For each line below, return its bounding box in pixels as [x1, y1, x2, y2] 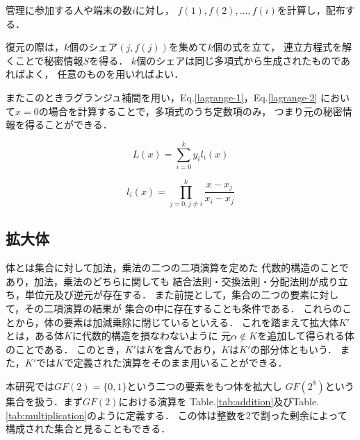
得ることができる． [24, 117, 113, 132]
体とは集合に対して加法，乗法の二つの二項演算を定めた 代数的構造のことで [6, 260, 349, 275]
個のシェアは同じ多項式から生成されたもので [136, 53, 341, 67]
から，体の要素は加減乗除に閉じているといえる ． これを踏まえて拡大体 [15, 314, 339, 329]
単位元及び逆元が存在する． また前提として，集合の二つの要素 [24, 287, 310, 302]
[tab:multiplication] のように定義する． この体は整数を [6, 407, 246, 422]
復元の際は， [6, 40, 64, 54]
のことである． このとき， [6, 341, 125, 356]
